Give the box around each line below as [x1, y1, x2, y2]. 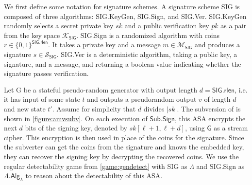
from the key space [4, 30, 60, 40]
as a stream [214, 123, 248, 133]
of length [204, 94, 231, 104]
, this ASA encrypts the [175, 113, 246, 123]
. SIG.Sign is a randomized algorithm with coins [76, 30, 220, 40]
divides [143, 103, 165, 113]
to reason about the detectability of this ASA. [25, 170, 163, 181]
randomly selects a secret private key [4, 20, 114, 31]
